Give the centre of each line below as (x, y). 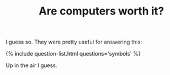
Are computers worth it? (101, 11)
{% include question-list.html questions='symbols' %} (73, 54)
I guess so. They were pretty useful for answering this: (74, 42)
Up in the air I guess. (32, 65)
